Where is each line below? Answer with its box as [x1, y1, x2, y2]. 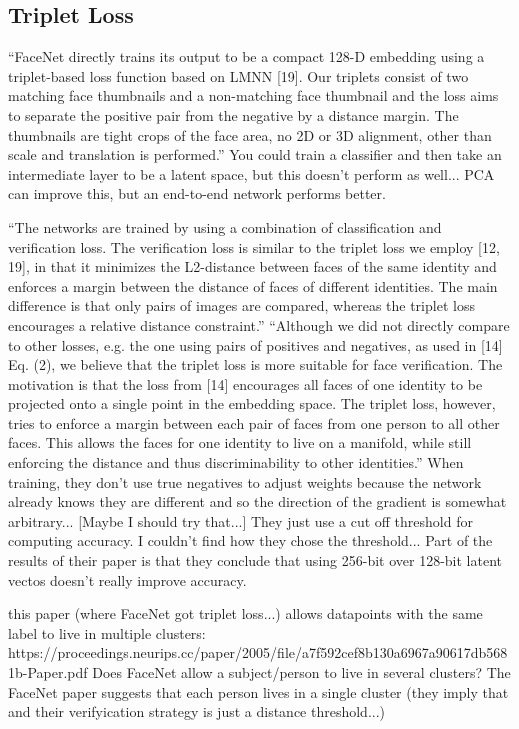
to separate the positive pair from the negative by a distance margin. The [8, 104, 459, 125]
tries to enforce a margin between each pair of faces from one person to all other [8, 412, 500, 433]
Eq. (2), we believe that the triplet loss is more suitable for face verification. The [8, 354, 503, 375]
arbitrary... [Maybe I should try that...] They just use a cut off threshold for [8, 510, 473, 531]
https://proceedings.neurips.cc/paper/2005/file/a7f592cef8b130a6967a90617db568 [8, 642, 508, 663]
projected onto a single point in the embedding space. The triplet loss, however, [8, 393, 496, 414]
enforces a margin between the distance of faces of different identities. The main [8, 275, 498, 296]
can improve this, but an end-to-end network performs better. [8, 183, 386, 204]
